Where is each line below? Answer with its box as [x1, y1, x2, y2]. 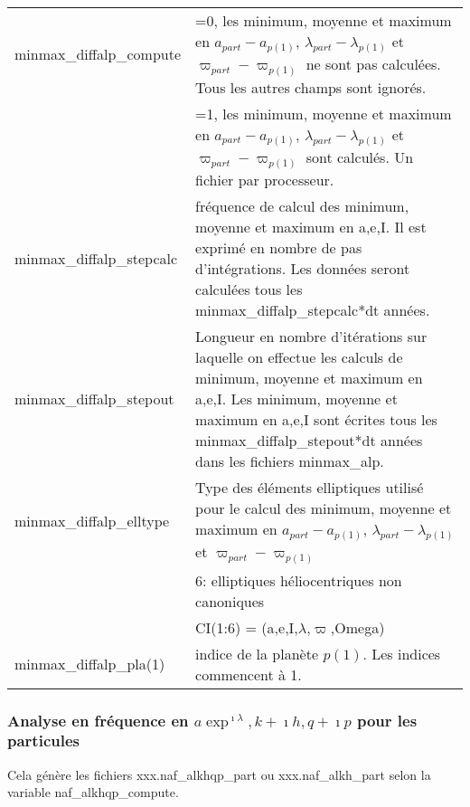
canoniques [195, 590, 265, 612]
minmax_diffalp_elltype [14, 509, 170, 531]
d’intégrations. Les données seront [195, 258, 410, 280]
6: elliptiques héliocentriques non [195, 569, 402, 591]
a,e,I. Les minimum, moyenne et [195, 388, 398, 410]
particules [7, 729, 80, 752]
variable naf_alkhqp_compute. [7, 783, 179, 802]
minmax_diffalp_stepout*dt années [195, 430, 423, 451]
